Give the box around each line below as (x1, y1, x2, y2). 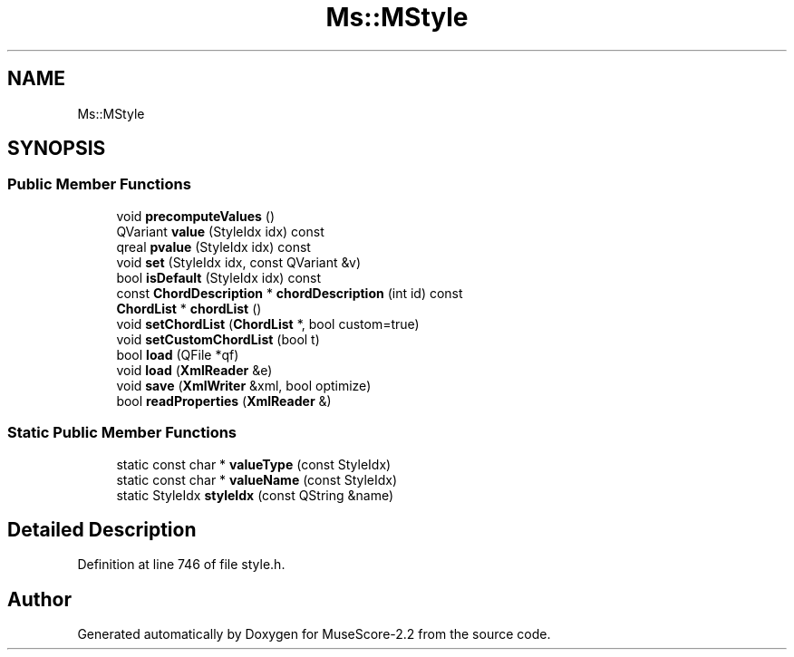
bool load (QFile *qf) (116, 346, 239, 362)
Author (7, 587, 72, 611)
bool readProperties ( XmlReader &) (116, 392, 332, 409)
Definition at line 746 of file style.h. (77, 556, 286, 573)
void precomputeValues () (116, 208, 276, 224)
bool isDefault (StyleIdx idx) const (116, 269, 322, 285)
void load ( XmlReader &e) (116, 362, 273, 378)
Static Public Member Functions (7, 423, 237, 442)
